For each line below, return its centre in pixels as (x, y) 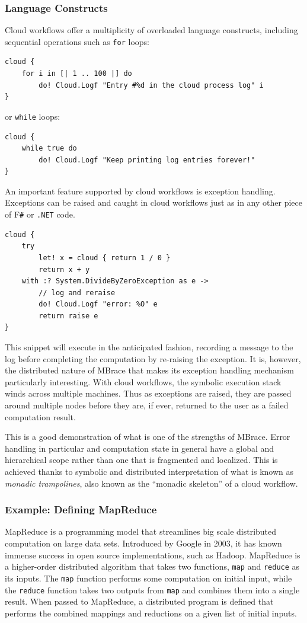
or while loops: (33, 116)
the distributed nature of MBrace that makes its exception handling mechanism (149, 370)
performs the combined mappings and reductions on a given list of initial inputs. (151, 613)
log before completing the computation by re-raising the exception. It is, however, (153, 358)
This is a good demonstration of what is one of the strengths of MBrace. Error (148, 437)
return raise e (68, 316)
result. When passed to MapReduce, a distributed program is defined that (139, 601)
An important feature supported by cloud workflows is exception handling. (140, 191)
